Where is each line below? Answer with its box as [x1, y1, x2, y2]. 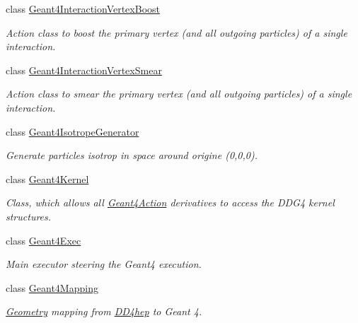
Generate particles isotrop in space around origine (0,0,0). [6, 148, 258, 163]
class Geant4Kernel [6, 171, 89, 186]
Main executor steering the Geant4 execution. [6, 257, 202, 271]
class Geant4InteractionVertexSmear [6, 62, 162, 77]
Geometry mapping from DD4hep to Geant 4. [6, 304, 202, 319]
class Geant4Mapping [6, 280, 98, 295]
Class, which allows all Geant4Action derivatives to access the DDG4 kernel [6, 195, 335, 210]
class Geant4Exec [6, 233, 81, 247]
